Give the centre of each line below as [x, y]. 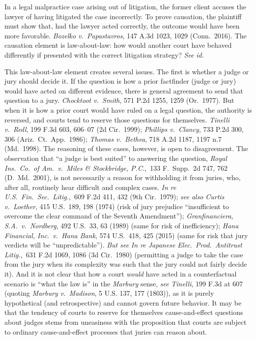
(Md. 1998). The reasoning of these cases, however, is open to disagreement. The [126, 148]
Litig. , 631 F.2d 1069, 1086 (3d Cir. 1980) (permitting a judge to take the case [124, 254]
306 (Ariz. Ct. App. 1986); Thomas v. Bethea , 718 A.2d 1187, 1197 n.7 [113, 139]
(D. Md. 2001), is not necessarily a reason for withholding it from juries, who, [123, 177]
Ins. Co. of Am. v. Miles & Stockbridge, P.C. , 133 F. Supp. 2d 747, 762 [116, 168]
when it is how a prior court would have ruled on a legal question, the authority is [128, 109]
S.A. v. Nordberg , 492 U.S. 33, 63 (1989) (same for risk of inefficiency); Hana [122, 226]
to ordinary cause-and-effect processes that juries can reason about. [106, 331]
